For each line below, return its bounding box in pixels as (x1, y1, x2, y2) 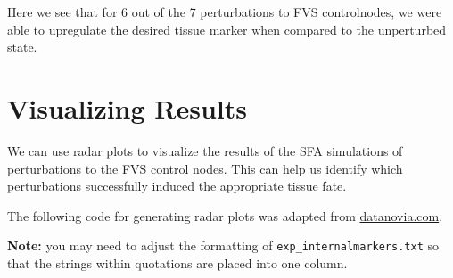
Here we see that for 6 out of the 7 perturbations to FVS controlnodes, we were (7, 3, 442, 20)
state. (7, 37, 37, 56)
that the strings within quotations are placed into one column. (7, 253, 348, 272)
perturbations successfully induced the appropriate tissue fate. (7, 176, 347, 195)
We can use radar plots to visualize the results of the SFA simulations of (7, 141, 403, 159)
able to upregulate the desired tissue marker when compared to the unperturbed (7, 20, 447, 38)
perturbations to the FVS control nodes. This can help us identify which (7, 159, 403, 177)
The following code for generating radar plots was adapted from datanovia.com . (7, 206, 443, 225)
